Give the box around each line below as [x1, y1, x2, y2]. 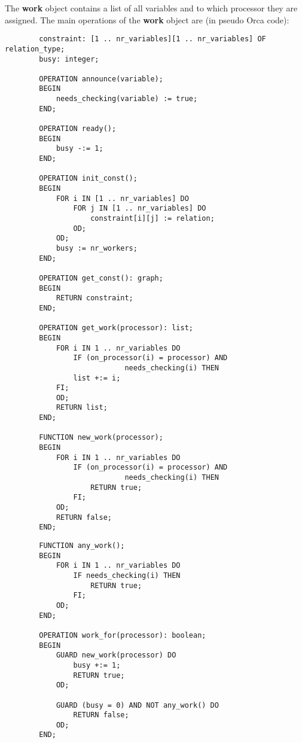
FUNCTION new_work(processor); [39, 433, 163, 442]
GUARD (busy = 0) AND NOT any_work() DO [56, 701, 219, 709]
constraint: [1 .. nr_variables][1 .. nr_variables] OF [39, 35, 266, 44]
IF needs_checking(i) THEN [73, 571, 181, 580]
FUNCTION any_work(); [39, 541, 125, 550]
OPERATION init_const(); [39, 174, 138, 183]
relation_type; [5, 44, 65, 53]
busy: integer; [39, 54, 99, 63]
